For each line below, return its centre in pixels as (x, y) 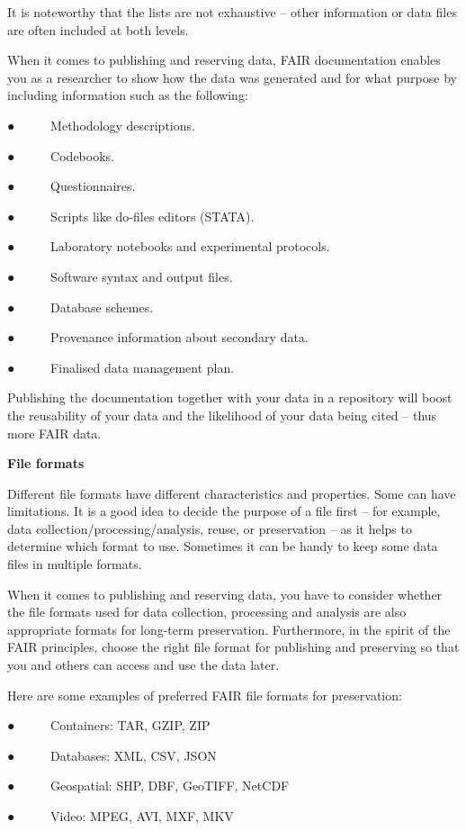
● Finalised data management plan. (121, 367)
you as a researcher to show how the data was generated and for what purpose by (232, 77)
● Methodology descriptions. (101, 125)
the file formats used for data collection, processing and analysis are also (207, 612)
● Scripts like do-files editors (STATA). (131, 216)
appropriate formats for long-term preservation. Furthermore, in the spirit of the (229, 629)
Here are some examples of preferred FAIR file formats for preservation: (205, 695)
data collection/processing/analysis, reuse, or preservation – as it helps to (210, 528)
